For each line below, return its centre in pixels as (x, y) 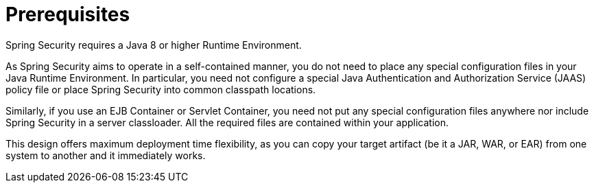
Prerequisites (68, 14)
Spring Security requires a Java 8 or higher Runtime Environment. (154, 45)
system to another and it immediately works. (106, 155)
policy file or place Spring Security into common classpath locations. (161, 89)
